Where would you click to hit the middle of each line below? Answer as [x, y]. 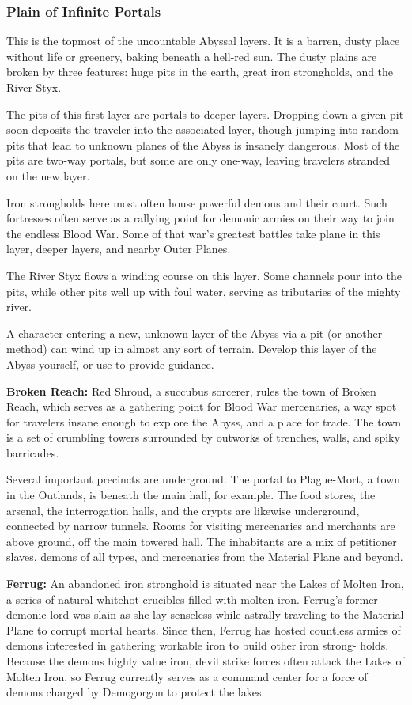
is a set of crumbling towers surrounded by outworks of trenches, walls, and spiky [203, 437]
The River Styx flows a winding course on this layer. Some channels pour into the [204, 275]
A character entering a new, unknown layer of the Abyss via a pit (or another [195, 333]
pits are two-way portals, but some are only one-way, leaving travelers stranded [198, 160]
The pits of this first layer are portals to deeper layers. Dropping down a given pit [205, 114]
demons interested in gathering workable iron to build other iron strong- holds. [198, 645]
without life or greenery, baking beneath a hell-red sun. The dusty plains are [192, 56]
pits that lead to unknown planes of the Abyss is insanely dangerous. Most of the [203, 144]
